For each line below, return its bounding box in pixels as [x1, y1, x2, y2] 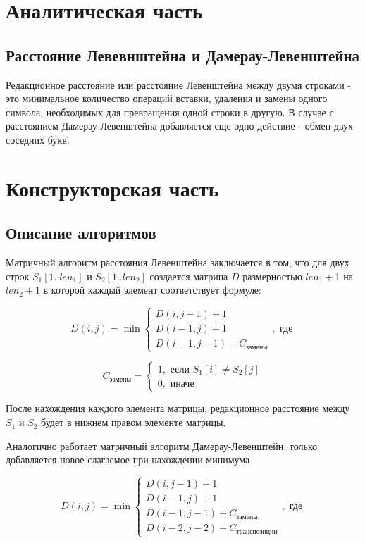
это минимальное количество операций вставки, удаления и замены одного [6, 91, 328, 106]
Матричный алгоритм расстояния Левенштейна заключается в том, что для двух [6, 255, 349, 270]
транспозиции [236, 528, 278, 535]
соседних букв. [6, 132, 70, 146]
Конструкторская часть [6, 173, 219, 202]
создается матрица [149, 268, 228, 283]
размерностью [242, 268, 302, 283]
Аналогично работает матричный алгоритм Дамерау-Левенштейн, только [6, 438, 318, 453]
